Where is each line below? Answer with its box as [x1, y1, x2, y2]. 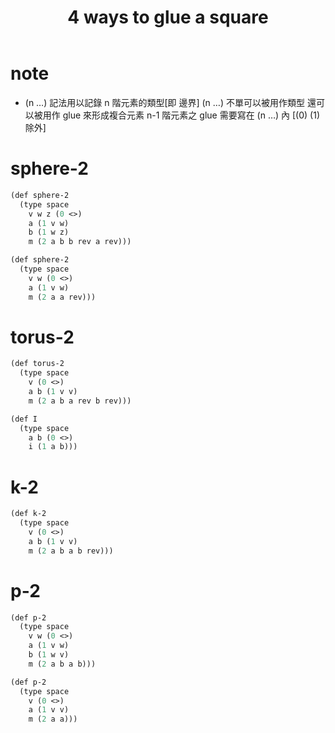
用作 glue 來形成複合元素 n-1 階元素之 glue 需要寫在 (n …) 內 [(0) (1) [42, 109, 320, 121]
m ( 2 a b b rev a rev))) [28, 237, 132, 247]
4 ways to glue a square [67, 6, 269, 29]
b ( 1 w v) [28, 650, 70, 660]
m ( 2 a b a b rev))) [28, 546, 114, 556]
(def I [10, 414, 38, 424]
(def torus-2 [10, 359, 65, 369]
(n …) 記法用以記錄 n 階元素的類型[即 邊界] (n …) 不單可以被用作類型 [24, 96, 305, 108]
